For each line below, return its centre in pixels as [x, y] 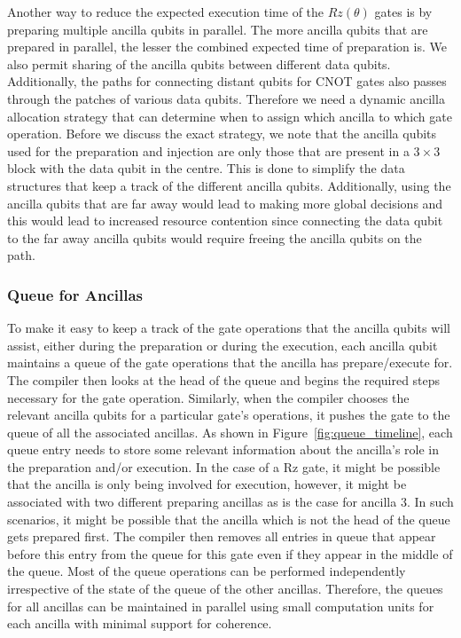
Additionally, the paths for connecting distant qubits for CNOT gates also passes [227, 81]
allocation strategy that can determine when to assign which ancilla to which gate [230, 116]
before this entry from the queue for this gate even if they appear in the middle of [230, 553]
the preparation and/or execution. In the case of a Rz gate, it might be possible [224, 466]
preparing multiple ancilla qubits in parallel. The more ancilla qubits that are [218, 29]
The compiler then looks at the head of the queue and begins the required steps [224, 379]
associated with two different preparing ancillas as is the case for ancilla [202, 502]
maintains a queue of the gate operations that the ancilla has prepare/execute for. [230, 362]
